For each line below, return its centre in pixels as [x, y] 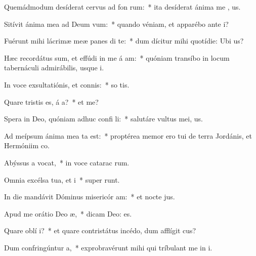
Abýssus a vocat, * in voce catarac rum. [67, 162]
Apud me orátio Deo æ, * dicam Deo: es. [68, 213]
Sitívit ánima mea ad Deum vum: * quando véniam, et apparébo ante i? [116, 24]
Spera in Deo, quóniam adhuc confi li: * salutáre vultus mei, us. [103, 119]
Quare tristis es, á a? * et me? [51, 101]
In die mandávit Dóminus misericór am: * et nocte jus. [90, 197]
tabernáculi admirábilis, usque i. [54, 68]
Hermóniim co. [27, 145]
